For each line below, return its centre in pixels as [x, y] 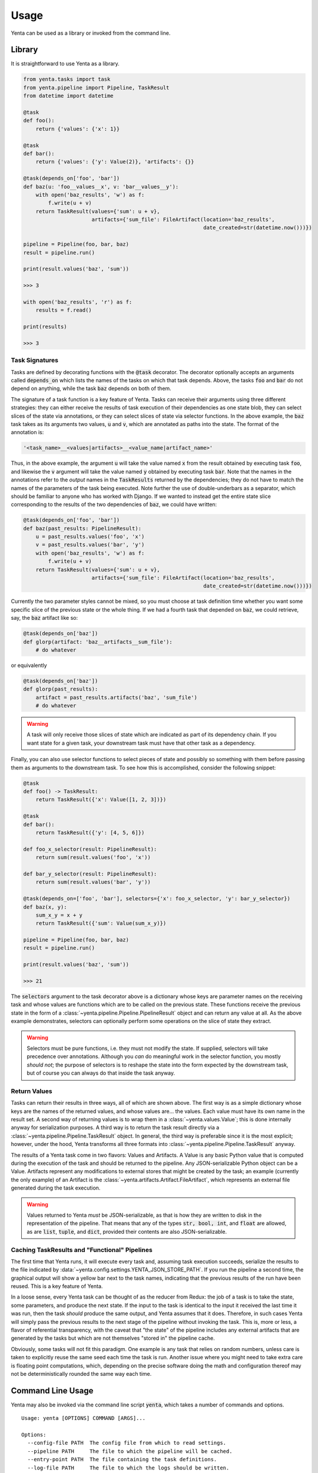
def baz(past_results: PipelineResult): [82, 528]
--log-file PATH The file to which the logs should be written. [128, 1468]
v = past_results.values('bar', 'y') [90, 545]
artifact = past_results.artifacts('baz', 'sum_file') [116, 697]
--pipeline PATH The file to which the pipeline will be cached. [130, 1451]
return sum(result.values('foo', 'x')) [93, 858]
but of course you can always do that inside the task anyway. [101, 1073]
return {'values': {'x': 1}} [78, 129]
